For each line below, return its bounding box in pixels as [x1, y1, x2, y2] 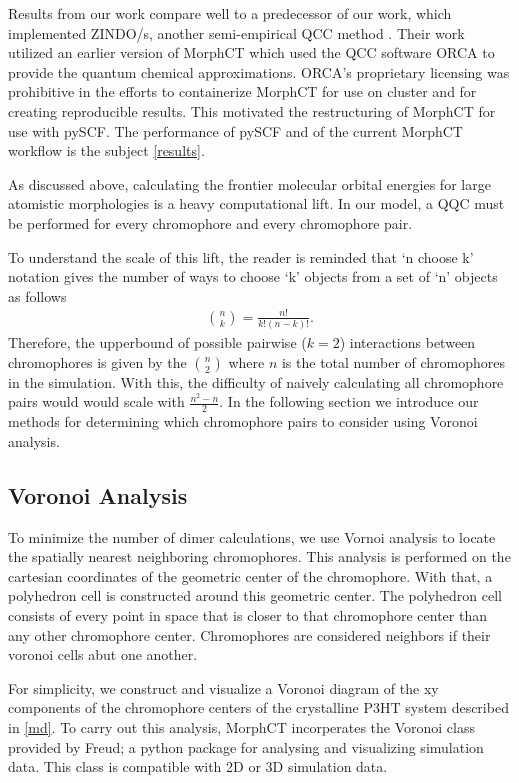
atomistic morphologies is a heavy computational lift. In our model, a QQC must [8, 193, 505, 214]
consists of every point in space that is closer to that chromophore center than [8, 604, 487, 625]
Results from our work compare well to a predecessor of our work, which [8, 3, 452, 23]
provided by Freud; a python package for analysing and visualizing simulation [8, 736, 484, 757]
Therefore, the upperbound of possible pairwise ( [8, 332, 307, 353]
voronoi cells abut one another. [8, 644, 198, 665]
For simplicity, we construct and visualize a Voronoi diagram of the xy [8, 677, 439, 698]
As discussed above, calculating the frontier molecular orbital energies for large [8, 173, 491, 194]
